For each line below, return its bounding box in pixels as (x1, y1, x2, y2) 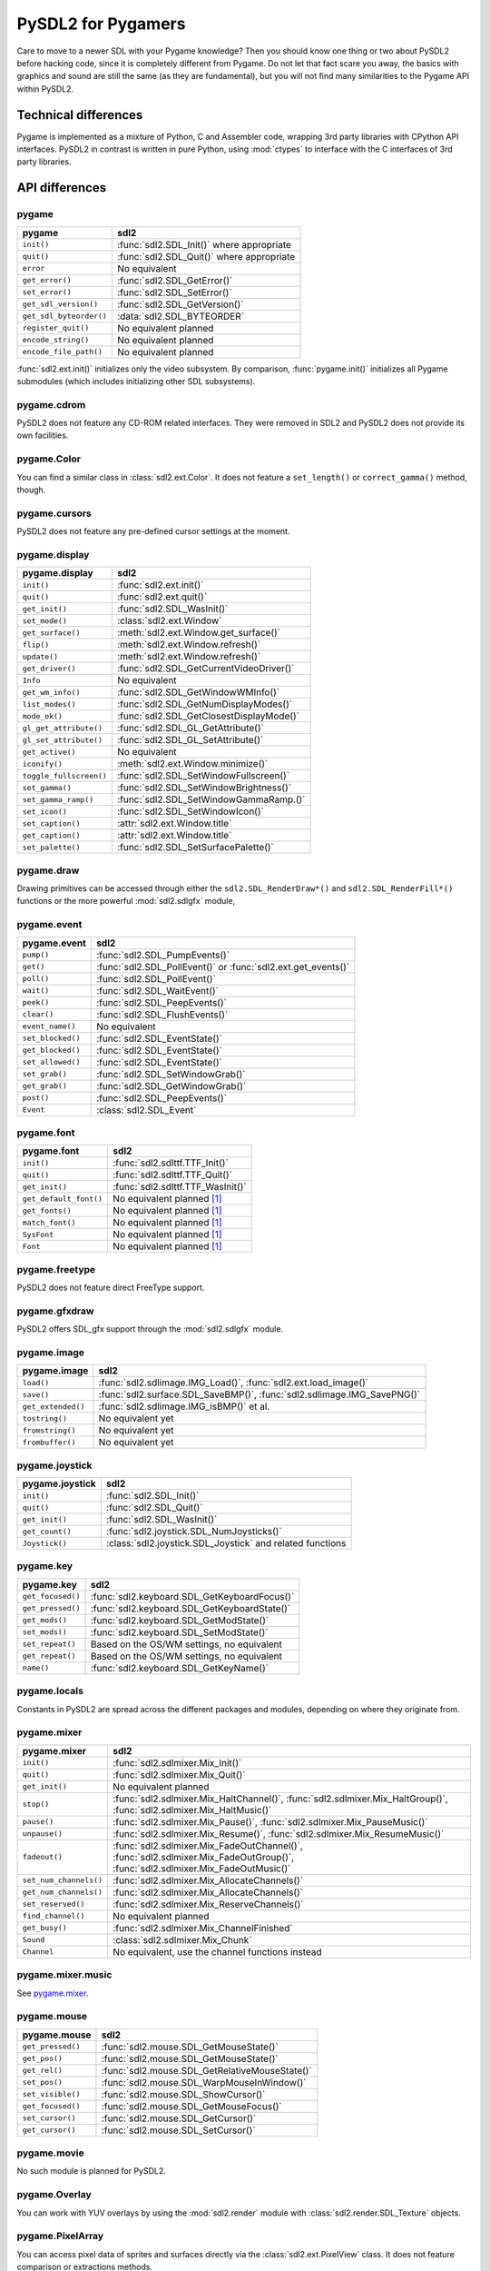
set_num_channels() (22, 1876, 103, 1885)
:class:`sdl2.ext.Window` (116, 614, 222, 627)
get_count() (22, 1526, 72, 1536)
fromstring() (22, 1425, 76, 1435)
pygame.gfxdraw (16, 1304, 94, 1317)
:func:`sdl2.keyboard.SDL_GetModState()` (90, 1613, 269, 1626)
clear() (22, 1009, 54, 1019)
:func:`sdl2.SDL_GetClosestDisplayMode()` (116, 709, 299, 722)
